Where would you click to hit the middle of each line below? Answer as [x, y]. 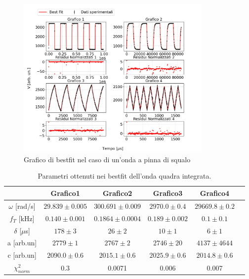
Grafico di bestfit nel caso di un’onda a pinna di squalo [107, 159]
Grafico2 [117, 193]
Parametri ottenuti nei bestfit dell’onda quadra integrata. [124, 176]
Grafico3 [168, 193]
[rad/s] [25, 206]
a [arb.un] [22, 243]
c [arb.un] [22, 255]
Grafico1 [65, 193]
